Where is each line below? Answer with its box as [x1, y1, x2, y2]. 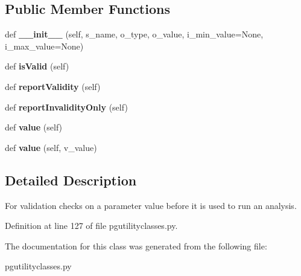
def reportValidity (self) [5, 80, 101, 92]
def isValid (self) [5, 60, 69, 72]
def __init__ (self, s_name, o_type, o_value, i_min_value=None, [5, 28, 264, 40]
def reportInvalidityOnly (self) [5, 100, 128, 113]
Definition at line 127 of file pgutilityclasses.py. [5, 219, 178, 232]
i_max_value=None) [5, 39, 84, 52]
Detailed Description [5, 170, 137, 189]
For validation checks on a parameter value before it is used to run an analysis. [5, 199, 297, 211]
